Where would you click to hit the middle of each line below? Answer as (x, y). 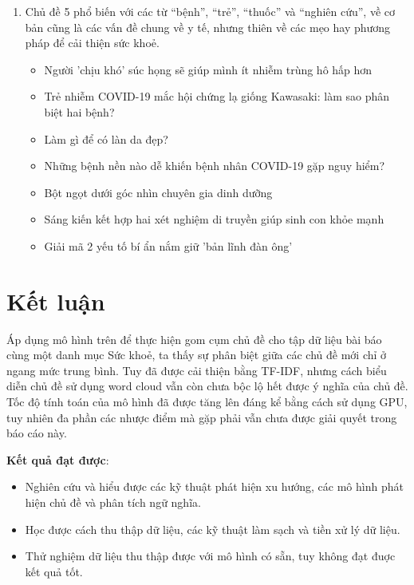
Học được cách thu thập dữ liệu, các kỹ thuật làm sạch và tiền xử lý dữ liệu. (213, 529)
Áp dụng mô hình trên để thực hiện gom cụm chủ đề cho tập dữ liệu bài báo (194, 339)
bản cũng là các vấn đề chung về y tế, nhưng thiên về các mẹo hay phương (208, 27)
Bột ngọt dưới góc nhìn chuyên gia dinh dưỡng (158, 192)
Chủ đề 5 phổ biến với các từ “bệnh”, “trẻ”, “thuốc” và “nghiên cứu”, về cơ (210, 11)
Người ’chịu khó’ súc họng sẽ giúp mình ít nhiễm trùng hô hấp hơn (208, 69)
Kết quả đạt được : (58, 459)
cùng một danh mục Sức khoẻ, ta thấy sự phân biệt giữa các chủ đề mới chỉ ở (197, 355)
